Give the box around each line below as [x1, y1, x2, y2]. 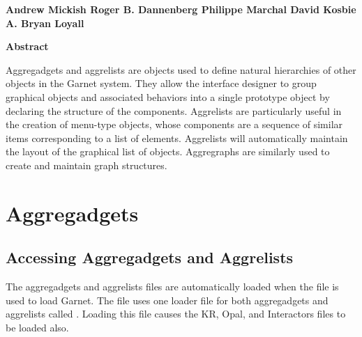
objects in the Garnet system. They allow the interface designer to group [6, 76, 317, 91]
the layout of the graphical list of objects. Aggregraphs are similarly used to [6, 144, 330, 159]
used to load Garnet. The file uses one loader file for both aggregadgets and [6, 292, 329, 307]
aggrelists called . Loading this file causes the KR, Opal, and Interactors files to [6, 306, 346, 321]
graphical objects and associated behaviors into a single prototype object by [6, 89, 330, 104]
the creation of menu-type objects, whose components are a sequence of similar [6, 117, 343, 132]
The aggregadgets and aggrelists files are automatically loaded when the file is [6, 279, 339, 294]
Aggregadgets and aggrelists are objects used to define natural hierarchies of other [6, 62, 356, 77]
